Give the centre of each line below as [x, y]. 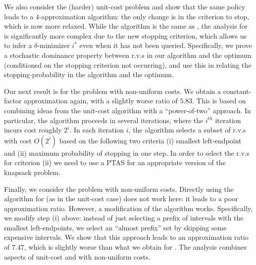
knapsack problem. [32, 172]
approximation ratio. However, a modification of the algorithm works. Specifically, [128, 208]
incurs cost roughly [33, 130]
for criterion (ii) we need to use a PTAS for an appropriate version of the [115, 162]
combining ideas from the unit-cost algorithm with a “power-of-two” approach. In [128, 110]
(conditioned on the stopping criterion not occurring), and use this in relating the [128, 65]
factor [13, 101]
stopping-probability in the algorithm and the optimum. [89, 74]
